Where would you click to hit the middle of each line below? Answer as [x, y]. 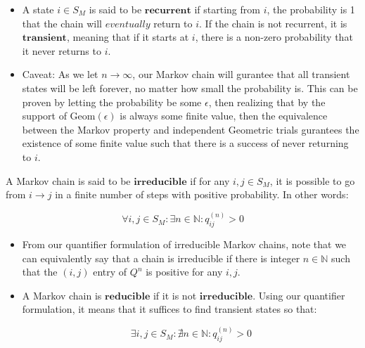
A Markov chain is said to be [68, 180]
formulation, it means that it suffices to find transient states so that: [169, 309]
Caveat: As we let [60, 74]
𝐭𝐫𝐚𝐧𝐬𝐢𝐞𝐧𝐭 [44, 38]
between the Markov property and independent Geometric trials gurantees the [191, 129]
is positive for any [184, 272]
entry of [110, 272]
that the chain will [62, 23]
